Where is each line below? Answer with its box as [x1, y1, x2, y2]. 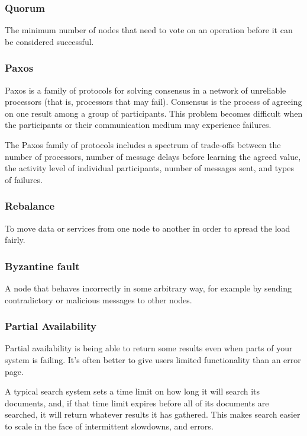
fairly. [5, 233, 25, 246]
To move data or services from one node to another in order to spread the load [5, 222, 290, 234]
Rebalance [5, 198, 55, 213]
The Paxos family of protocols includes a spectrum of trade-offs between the [5, 139, 281, 150]
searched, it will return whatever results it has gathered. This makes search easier [5, 408, 300, 421]
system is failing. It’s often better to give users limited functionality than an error [5, 354, 301, 366]
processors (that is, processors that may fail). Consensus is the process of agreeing [5, 95, 302, 108]
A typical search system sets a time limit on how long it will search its [5, 385, 260, 397]
